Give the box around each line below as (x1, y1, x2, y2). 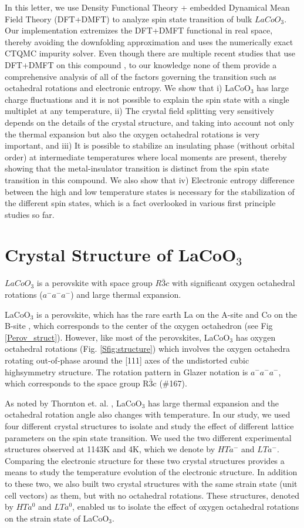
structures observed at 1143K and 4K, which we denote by (5, 443, 215, 455)
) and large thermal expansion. (70, 288, 181, 300)
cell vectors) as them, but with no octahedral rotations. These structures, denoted (5, 489, 299, 501)
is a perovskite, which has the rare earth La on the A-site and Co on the (36, 308, 298, 320)
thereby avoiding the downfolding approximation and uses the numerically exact (5, 35, 293, 48)
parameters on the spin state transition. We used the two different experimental (5, 431, 292, 443)
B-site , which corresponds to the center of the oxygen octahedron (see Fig (5, 320, 273, 332)
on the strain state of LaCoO (5, 512, 109, 524)
